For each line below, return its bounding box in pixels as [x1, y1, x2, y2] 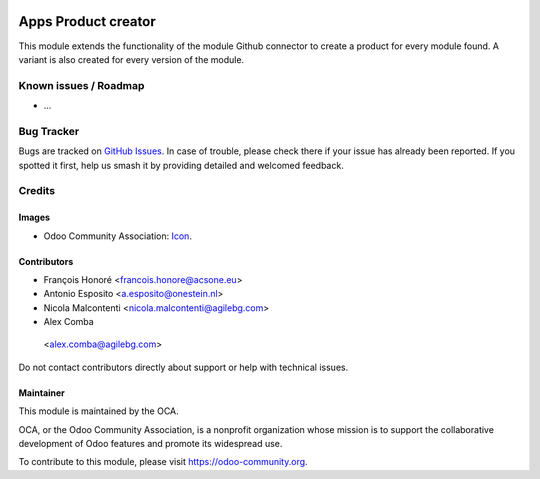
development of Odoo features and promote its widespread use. [18, 438, 283, 450]
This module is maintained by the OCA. [18, 405, 179, 417]
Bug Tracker [18, 124, 80, 138]
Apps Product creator [18, 13, 156, 30]
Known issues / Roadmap [18, 78, 145, 92]
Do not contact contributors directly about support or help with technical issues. [18, 361, 349, 373]
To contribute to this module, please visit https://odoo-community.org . [18, 456, 309, 468]
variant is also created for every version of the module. [18, 53, 245, 65]
